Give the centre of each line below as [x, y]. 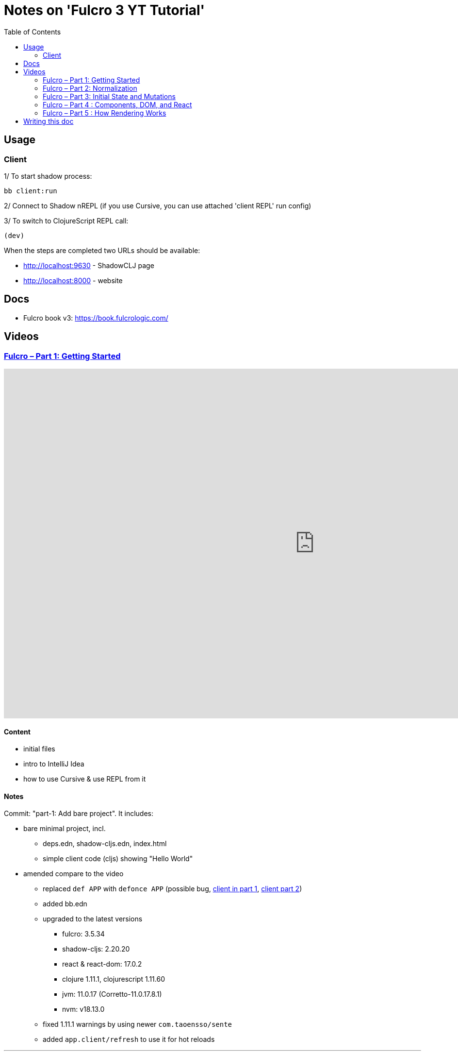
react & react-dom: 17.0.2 [102, 964]
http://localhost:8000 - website [73, 280]
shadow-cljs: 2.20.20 [96, 949]
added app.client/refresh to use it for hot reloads [129, 1039]
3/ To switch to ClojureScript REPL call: [66, 221]
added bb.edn [65, 904]
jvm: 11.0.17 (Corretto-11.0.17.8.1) [112, 994]
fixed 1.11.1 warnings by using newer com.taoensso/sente [138, 1024]
